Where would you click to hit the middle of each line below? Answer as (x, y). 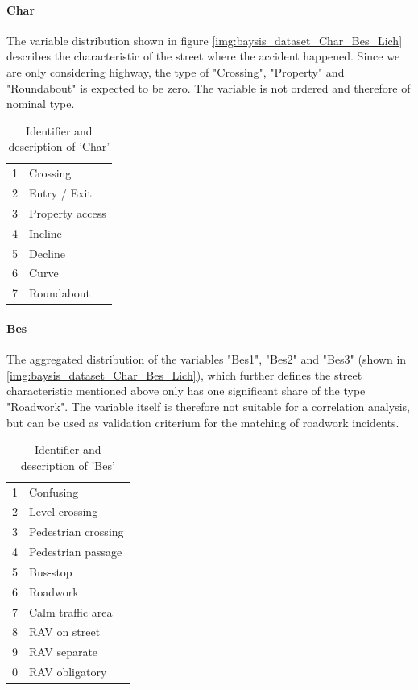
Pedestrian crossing (77, 532)
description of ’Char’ (59, 146)
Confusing (54, 491)
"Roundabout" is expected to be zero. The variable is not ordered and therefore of (209, 87)
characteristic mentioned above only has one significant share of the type (186, 391)
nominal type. (41, 104)
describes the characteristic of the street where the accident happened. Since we (203, 56)
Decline (47, 253)
